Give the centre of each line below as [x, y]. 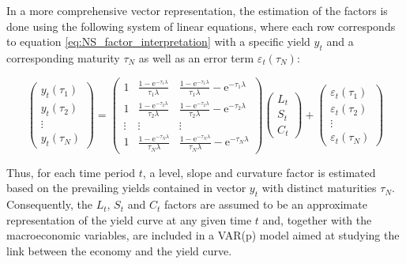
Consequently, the [49, 204]
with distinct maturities [319, 188]
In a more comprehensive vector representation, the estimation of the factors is [197, 10]
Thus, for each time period [71, 172]
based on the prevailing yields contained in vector [126, 188]
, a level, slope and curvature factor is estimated [259, 172]
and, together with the [317, 219]
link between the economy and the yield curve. [119, 250]
